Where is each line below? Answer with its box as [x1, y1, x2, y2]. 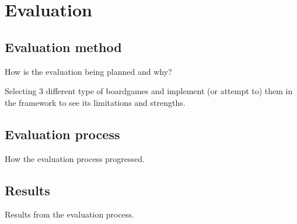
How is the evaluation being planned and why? [5, 65, 172, 77]
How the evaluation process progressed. [5, 152, 145, 164]
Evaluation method [5, 37, 122, 56]
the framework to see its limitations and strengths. [5, 96, 186, 108]
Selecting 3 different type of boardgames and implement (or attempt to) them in [5, 85, 293, 97]
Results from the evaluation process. [5, 208, 134, 220]
